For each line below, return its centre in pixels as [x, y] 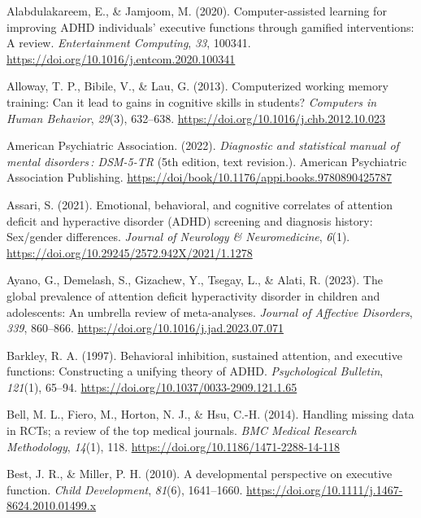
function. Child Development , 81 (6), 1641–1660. [125, 489]
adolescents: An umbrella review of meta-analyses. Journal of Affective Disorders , [210, 312]
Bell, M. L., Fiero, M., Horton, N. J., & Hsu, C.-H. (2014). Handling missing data [210, 414]
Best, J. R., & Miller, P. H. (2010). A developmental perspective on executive [200, 474]
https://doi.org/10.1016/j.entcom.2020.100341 [121, 58]
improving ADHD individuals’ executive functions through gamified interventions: [210, 26]
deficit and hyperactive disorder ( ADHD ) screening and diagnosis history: [190, 220]
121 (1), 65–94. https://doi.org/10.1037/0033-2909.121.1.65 [152, 386]
